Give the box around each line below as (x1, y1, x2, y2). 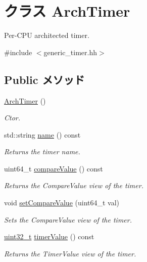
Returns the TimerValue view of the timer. (4, 248, 136, 258)
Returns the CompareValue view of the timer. (4, 180, 143, 191)
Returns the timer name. (4, 146, 80, 157)
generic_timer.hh (43, 47, 97, 57)
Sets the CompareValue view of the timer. (4, 214, 132, 225)
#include (4, 47, 32, 57)
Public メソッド (4, 71, 85, 87)
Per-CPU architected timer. (4, 30, 89, 40)
